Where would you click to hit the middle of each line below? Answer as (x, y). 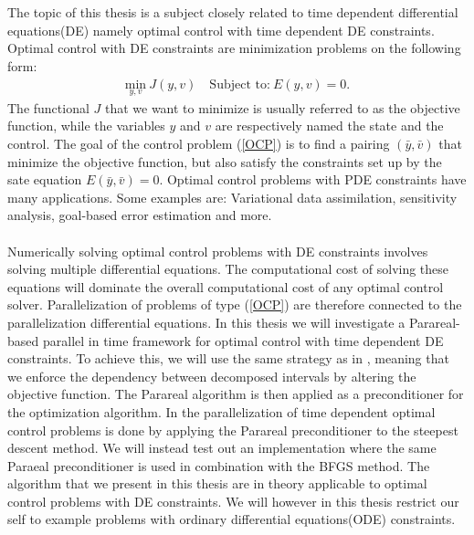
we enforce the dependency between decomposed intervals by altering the (212, 376)
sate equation (45, 179)
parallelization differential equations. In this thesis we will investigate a (206, 322)
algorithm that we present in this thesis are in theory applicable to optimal (217, 483)
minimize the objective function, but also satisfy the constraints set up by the (225, 161)
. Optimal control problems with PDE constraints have (313, 179)
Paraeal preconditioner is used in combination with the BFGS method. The (219, 465)
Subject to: (240, 84)
